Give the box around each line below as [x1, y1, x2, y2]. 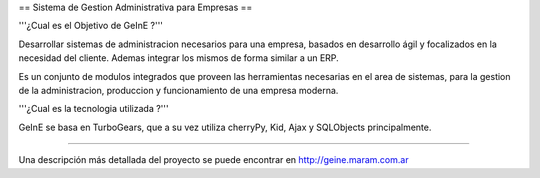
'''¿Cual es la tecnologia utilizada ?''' [18, 103, 169, 115]
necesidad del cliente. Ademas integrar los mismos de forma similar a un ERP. [18, 52, 339, 64]
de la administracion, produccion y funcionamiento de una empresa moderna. [18, 84, 339, 96]
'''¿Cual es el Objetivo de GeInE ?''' [18, 20, 164, 32]
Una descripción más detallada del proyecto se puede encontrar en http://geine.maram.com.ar [18, 154, 409, 166]
